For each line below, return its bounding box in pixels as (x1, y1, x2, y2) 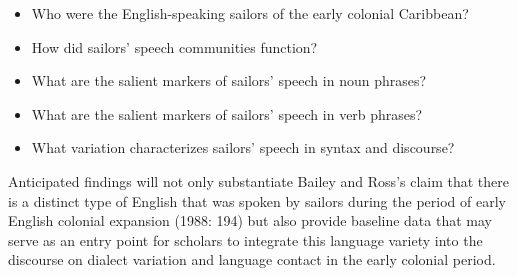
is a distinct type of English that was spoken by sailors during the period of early (8, 190, 506, 211)
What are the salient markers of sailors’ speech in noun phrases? (31, 70, 427, 91)
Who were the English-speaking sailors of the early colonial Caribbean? (31, 3, 469, 23)
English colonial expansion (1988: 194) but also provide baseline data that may (8, 210, 492, 231)
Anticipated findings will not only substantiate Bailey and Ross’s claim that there (8, 170, 510, 191)
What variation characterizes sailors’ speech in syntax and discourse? (31, 137, 455, 158)
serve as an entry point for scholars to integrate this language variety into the (8, 229, 483, 250)
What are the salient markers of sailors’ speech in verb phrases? (31, 103, 423, 124)
